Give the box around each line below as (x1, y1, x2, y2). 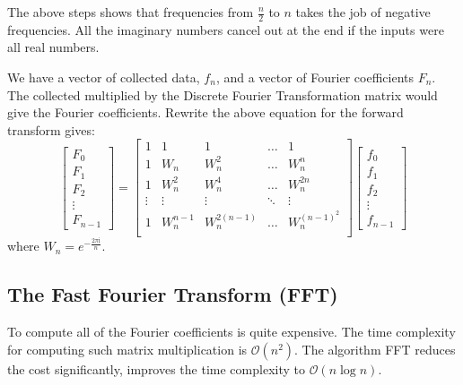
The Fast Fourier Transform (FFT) (7, 280, 338, 308)
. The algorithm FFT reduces (294, 339, 456, 358)
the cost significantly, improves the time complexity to (7, 359, 305, 378)
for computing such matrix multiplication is (7, 339, 248, 358)
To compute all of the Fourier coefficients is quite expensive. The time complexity (7, 322, 456, 341)
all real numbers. (7, 38, 100, 56)
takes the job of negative (295, 3, 431, 21)
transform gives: (7, 120, 95, 139)
